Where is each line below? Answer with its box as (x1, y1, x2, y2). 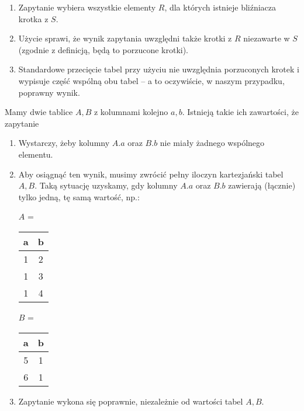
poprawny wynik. (18, 86, 80, 98)
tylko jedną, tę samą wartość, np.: (18, 190, 140, 203)
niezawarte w (243, 32, 290, 44)
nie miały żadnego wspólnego (160, 137, 265, 149)
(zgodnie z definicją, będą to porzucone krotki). (18, 43, 189, 55)
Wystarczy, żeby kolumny (18, 137, 110, 149)
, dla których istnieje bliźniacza (164, 1, 277, 13)
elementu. (18, 148, 53, 160)
